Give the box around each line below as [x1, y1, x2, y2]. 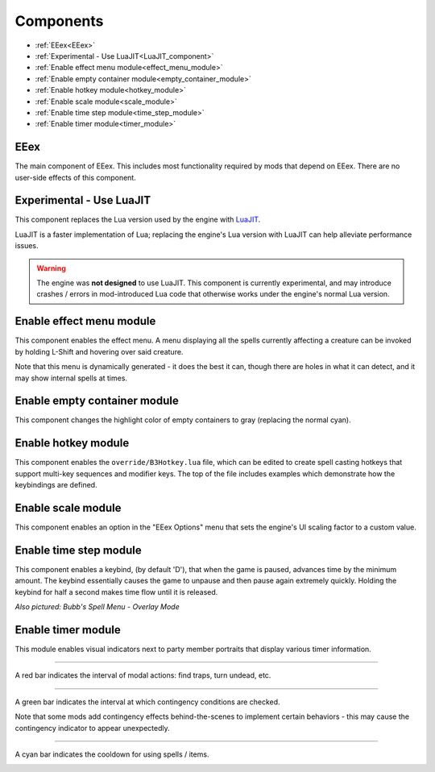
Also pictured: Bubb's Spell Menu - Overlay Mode [14, 602, 180, 612]
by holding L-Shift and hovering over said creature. [14, 347, 184, 356]
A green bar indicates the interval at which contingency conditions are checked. [14, 697, 281, 707]
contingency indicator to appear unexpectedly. [14, 723, 170, 733]
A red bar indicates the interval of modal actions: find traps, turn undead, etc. [14, 670, 271, 680]
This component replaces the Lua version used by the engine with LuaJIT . [14, 214, 261, 225]
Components [14, 12, 104, 30]
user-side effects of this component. [14, 172, 136, 182]
